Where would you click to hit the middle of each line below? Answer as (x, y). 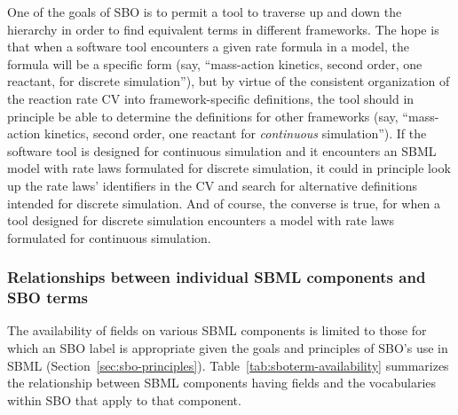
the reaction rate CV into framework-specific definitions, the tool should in (211, 98)
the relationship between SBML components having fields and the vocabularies (222, 383)
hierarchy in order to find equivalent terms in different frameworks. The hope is (223, 29)
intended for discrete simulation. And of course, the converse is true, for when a (224, 203)
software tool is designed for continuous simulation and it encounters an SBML (222, 150)
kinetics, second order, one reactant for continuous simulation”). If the (235, 133)
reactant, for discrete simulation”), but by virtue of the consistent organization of (229, 81)
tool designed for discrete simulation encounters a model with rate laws (201, 220)
